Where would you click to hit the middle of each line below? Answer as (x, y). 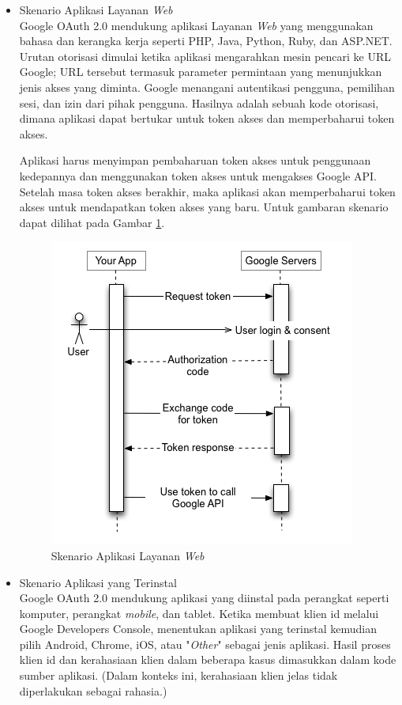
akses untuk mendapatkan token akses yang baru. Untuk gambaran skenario (204, 207)
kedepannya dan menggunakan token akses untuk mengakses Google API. (198, 175)
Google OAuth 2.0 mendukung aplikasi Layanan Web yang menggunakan (196, 25)
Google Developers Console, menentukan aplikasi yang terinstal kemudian (198, 629)
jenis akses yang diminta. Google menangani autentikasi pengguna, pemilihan (207, 87)
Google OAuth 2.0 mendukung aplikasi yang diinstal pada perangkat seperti (204, 598)
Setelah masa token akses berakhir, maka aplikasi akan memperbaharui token (207, 191)
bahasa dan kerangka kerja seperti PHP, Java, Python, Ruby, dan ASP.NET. (206, 41)
